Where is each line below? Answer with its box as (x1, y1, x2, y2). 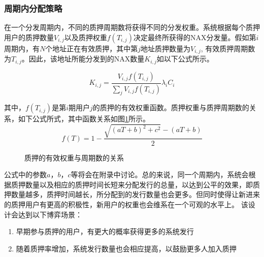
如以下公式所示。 (156, 53, 214, 64)
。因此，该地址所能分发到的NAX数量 (21, 53, 145, 64)
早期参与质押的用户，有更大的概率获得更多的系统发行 (16, 226, 194, 237)
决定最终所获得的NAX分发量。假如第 (133, 31, 256, 42)
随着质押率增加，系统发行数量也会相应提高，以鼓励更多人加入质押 (16, 243, 237, 253)
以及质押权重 (64, 31, 107, 42)
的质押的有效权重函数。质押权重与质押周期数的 (92, 102, 249, 113)
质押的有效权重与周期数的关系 (24, 152, 124, 163)
